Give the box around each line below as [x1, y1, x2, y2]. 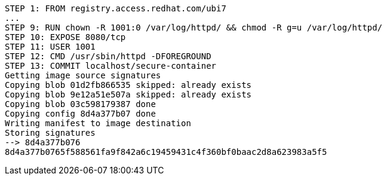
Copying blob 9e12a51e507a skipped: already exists [5, 90, 252, 99]
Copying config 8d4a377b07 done [5, 109, 156, 118]
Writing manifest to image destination [5, 118, 191, 128]
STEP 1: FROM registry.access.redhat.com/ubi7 [5, 4, 226, 13]
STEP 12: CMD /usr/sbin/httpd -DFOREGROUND [5, 51, 211, 61]
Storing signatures [5, 128, 96, 138]
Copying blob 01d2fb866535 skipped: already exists [5, 80, 252, 90]
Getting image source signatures [5, 71, 161, 80]
